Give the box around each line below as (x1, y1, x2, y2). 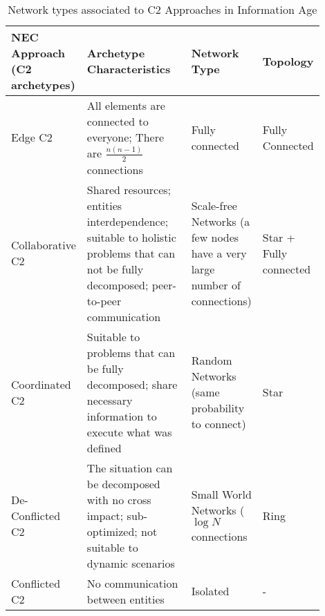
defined (86, 439, 122, 456)
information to (86, 407, 157, 424)
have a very (191, 244, 247, 261)
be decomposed (86, 475, 160, 492)
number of (191, 276, 241, 293)
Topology (262, 52, 314, 69)
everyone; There (86, 129, 165, 145)
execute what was (86, 423, 172, 440)
